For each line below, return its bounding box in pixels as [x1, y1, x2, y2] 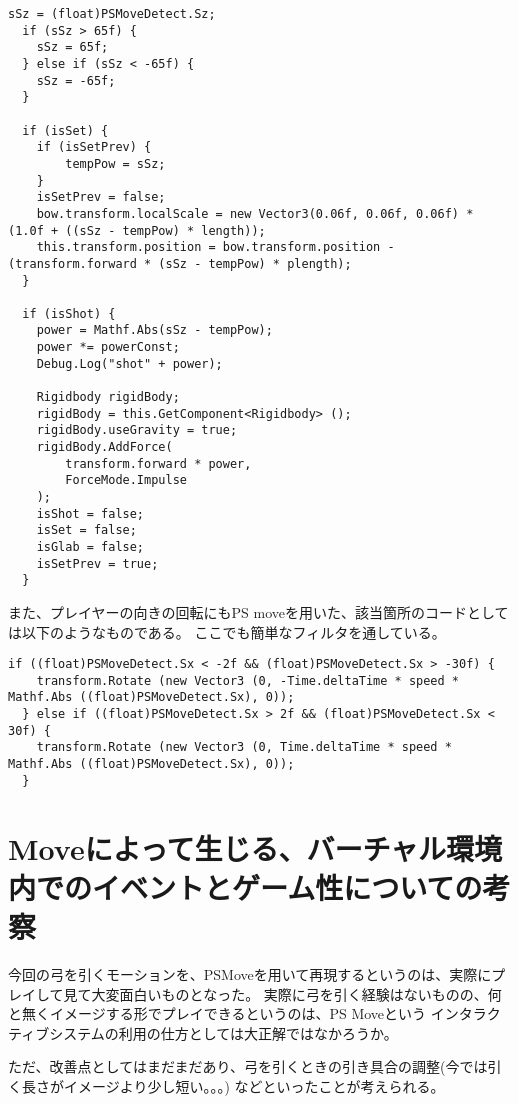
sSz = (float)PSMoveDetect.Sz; [8, 7, 216, 21]
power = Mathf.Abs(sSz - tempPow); [36, 323, 273, 338]
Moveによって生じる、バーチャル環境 [8, 827, 503, 868]
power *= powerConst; [36, 340, 180, 355]
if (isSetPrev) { [36, 140, 152, 155]
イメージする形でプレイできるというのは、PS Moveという [49, 1003, 427, 1024]
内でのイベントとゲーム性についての [8, 866, 483, 907]
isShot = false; [36, 506, 145, 521]
